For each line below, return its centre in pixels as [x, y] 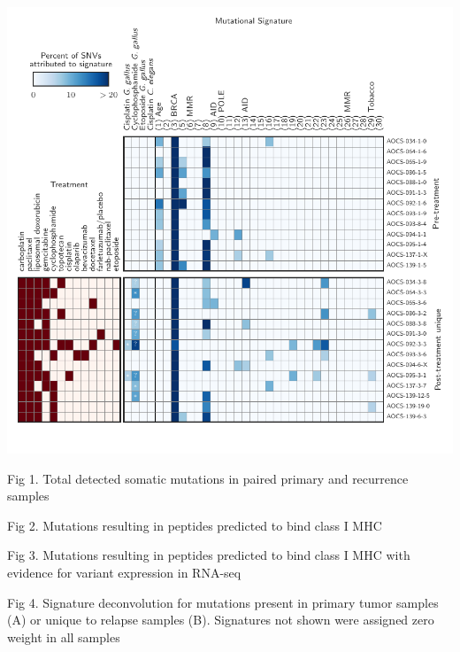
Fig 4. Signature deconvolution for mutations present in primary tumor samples [223, 602]
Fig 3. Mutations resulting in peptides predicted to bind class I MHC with [209, 555]
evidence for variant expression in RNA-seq [124, 572]
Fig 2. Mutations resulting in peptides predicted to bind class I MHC [195, 525]
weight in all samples [64, 636]
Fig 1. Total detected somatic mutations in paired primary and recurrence [208, 478]
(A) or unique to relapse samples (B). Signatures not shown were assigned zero [221, 620]
